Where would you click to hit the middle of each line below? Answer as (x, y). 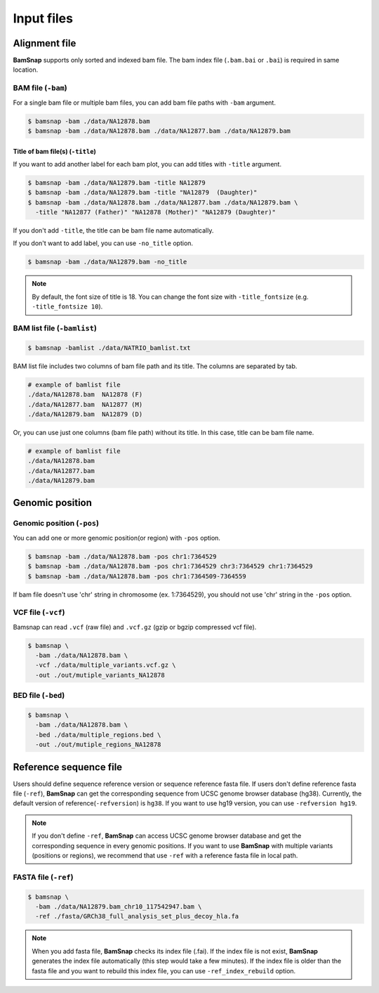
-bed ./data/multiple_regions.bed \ (98, 735)
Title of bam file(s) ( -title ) (54, 151)
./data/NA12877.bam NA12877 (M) (85, 404)
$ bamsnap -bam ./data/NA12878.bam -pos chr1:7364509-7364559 (137, 576)
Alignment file (45, 43)
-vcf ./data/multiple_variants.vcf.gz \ (106, 665)
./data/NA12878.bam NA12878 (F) (85, 395)
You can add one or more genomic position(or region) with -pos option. (117, 538)
